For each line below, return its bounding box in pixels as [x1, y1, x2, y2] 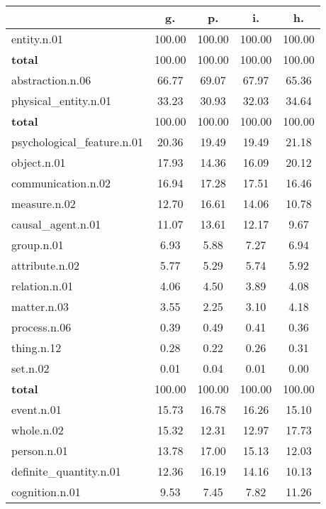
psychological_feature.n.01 [11, 133, 143, 150]
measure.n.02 [11, 195, 76, 212]
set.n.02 [11, 360, 50, 376]
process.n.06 [11, 319, 72, 335]
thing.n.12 [11, 339, 62, 356]
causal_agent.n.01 [11, 216, 101, 232]
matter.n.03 [11, 298, 69, 314]
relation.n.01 [11, 278, 74, 294]
